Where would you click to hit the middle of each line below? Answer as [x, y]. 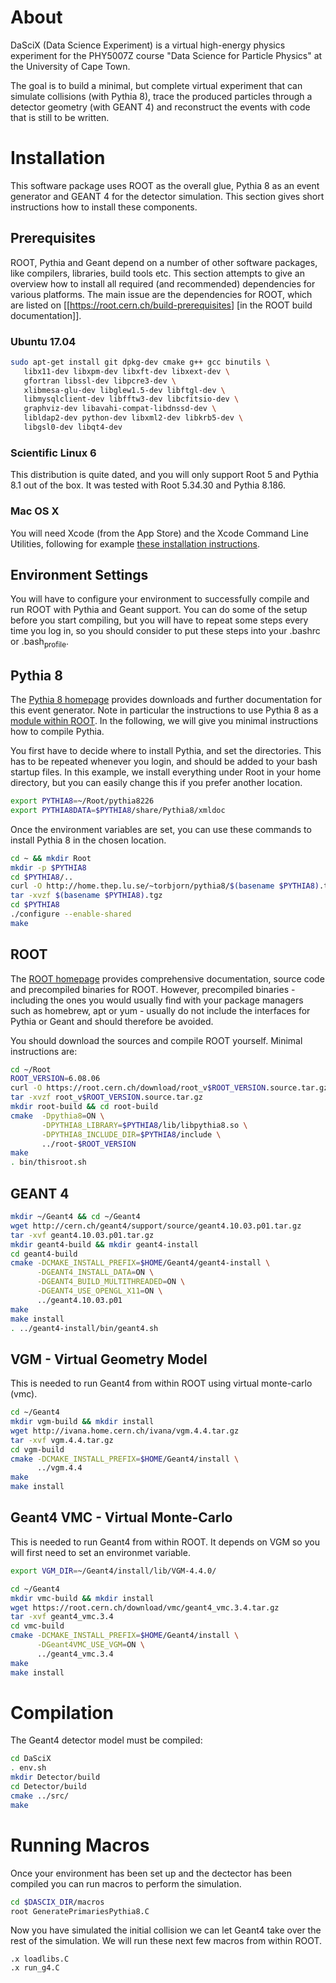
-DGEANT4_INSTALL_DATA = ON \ [95, 1272]
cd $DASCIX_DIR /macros [57, 1902]
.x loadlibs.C [40, 1959]
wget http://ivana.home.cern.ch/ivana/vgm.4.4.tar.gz [125, 1431]
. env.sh [28, 1768]
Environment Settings [79, 574]
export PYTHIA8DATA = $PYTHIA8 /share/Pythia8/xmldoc [118, 810]
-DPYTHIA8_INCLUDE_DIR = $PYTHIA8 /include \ [131, 1134]
